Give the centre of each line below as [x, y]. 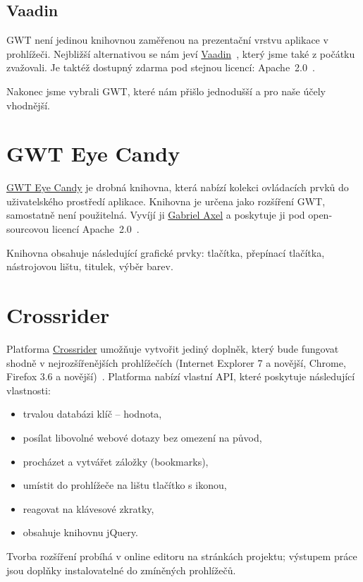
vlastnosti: [29, 390]
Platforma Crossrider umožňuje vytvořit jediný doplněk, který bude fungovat [173, 348]
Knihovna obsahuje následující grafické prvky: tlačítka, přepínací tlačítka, [166, 252]
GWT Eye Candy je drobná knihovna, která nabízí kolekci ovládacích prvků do [178, 187]
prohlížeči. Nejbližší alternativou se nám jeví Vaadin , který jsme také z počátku [181, 53]
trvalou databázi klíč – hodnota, [92, 414]
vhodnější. [28, 105]
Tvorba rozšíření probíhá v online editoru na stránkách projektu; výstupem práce [182, 556]
